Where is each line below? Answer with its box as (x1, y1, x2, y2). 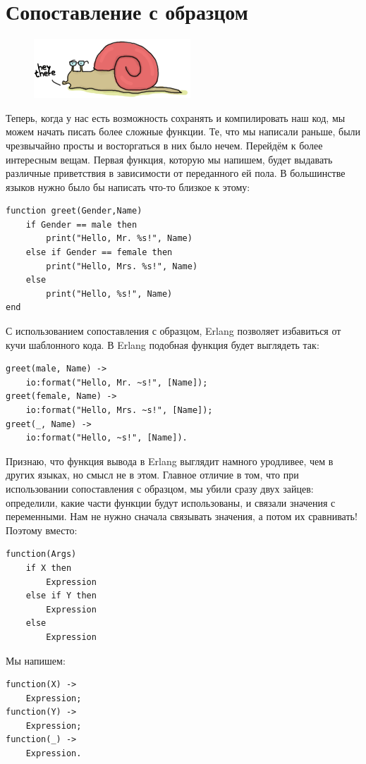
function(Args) (6, 549, 77, 560)
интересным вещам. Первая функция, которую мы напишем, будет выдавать (6, 152, 333, 166)
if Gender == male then (25, 219, 138, 230)
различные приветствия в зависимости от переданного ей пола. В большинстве (6, 166, 346, 180)
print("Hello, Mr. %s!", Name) (46, 233, 193, 244)
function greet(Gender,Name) (6, 206, 142, 216)
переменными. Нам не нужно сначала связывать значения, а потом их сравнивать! (6, 509, 358, 524)
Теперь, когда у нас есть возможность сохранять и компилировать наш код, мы (6, 110, 346, 125)
